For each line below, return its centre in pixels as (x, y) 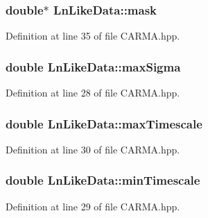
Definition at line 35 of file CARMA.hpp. (93, 36)
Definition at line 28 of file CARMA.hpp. (93, 93)
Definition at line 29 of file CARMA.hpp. (93, 206)
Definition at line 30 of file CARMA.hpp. (93, 149)
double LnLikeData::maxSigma (93, 66)
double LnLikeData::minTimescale (103, 180)
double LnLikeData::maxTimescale (104, 123)
